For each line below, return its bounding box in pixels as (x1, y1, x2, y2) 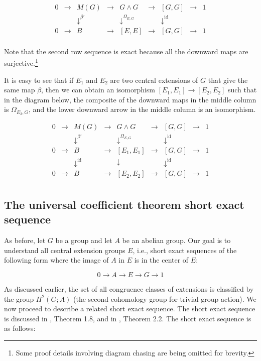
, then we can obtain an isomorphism (41, 84, 156, 95)
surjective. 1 (4, 56, 38, 68)
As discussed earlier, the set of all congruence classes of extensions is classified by (4, 283, 254, 294)
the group (4, 293, 34, 304)
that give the (208, 74, 248, 85)
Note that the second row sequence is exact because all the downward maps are (4, 46, 248, 56)
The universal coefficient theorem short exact (4, 196, 244, 212)
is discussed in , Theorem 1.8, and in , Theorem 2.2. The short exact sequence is (4, 313, 251, 323)
